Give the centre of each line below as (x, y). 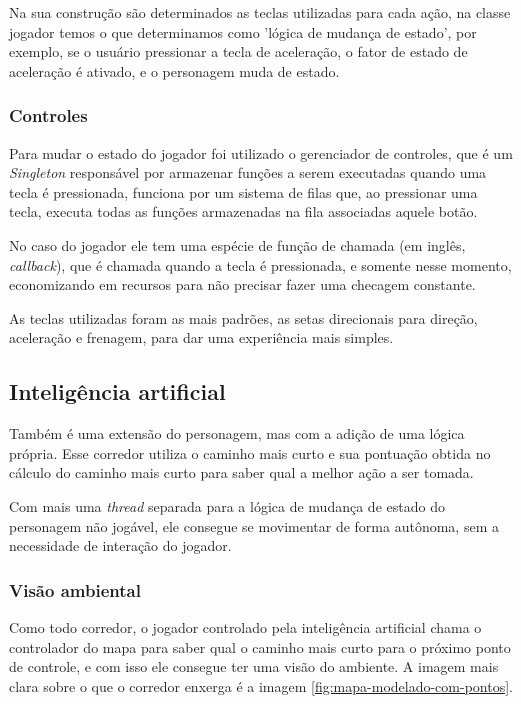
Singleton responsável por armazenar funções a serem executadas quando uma (248, 172)
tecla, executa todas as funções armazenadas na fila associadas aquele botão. (243, 211)
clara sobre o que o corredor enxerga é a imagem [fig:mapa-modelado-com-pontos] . (261, 685)
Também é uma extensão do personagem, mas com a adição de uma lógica (237, 433)
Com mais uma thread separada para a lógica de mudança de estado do (227, 505)
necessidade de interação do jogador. (120, 545)
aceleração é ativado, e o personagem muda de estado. (174, 70)
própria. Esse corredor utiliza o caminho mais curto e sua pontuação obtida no (250, 452)
